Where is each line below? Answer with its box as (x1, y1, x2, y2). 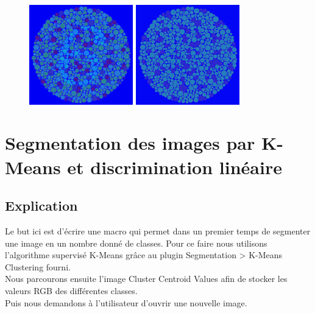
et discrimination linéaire (67, 154, 282, 179)
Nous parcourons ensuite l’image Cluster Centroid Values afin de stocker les (5, 272, 288, 285)
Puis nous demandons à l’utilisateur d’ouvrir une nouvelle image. (5, 296, 247, 309)
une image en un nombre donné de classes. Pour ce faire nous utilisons (5, 236, 267, 249)
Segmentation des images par (5, 130, 255, 155)
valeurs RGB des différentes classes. (5, 284, 138, 297)
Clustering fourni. (5, 260, 71, 273)
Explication (5, 196, 78, 215)
